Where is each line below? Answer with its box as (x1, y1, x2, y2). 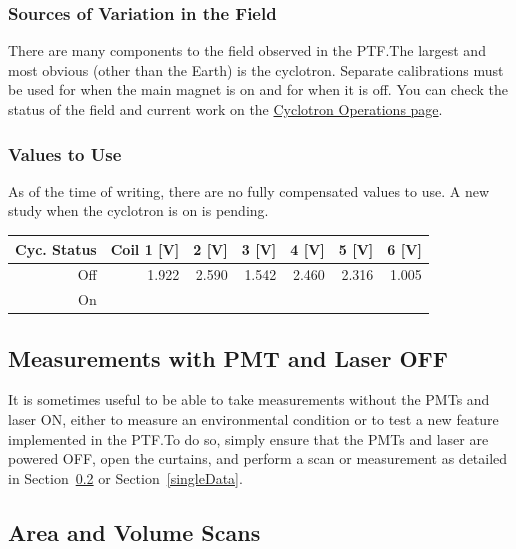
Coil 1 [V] (110, 238, 180, 259)
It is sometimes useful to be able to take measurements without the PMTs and (8, 389, 490, 410)
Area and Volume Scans (8, 516, 261, 547)
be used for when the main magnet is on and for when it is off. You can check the (8, 79, 508, 100)
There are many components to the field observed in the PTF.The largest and (8, 40, 486, 61)
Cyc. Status (15, 238, 97, 259)
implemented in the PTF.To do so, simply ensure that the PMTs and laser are (8, 428, 489, 449)
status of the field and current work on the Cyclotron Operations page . (8, 99, 443, 119)
